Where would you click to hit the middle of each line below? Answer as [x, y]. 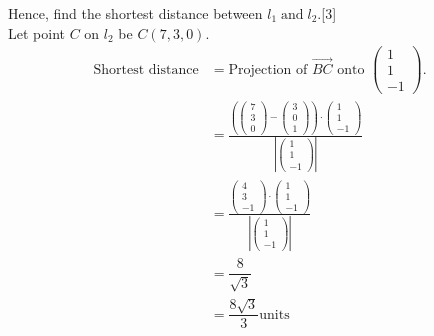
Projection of [268, 69]
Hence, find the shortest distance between [135, 13]
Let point [36, 32]
